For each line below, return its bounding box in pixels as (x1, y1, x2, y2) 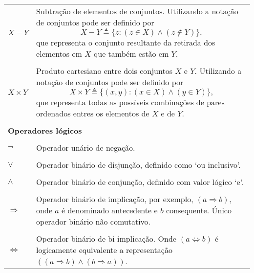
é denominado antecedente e (62, 205, 158, 216)
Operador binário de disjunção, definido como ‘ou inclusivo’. (36, 159, 241, 170)
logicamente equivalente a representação (36, 244, 172, 255)
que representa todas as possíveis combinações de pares (36, 96, 225, 108)
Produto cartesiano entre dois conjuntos (36, 65, 172, 76)
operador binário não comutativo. (36, 216, 151, 227)
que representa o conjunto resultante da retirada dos (36, 37, 215, 48)
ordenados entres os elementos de (36, 108, 149, 119)
